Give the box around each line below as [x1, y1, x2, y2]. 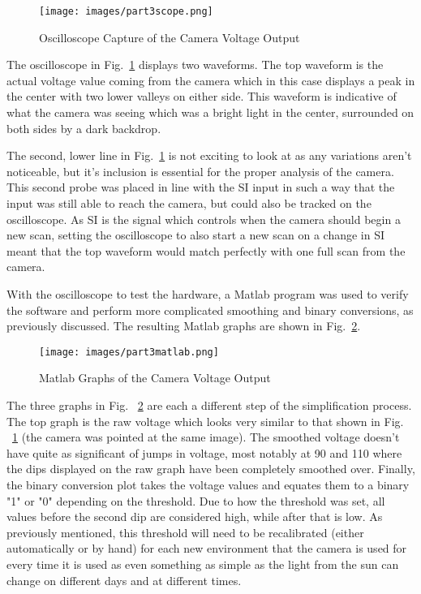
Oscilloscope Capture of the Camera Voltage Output [39, 28, 300, 45]
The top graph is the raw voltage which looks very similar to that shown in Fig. [6, 412, 404, 429]
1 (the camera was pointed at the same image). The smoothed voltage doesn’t [12, 428, 400, 445]
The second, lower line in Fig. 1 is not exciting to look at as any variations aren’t [6, 147, 412, 164]
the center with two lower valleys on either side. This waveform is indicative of [6, 88, 397, 105]
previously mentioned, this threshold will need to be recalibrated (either [6, 523, 364, 540]
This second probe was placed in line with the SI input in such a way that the [6, 179, 395, 196]
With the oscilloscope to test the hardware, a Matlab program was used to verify [6, 285, 409, 302]
